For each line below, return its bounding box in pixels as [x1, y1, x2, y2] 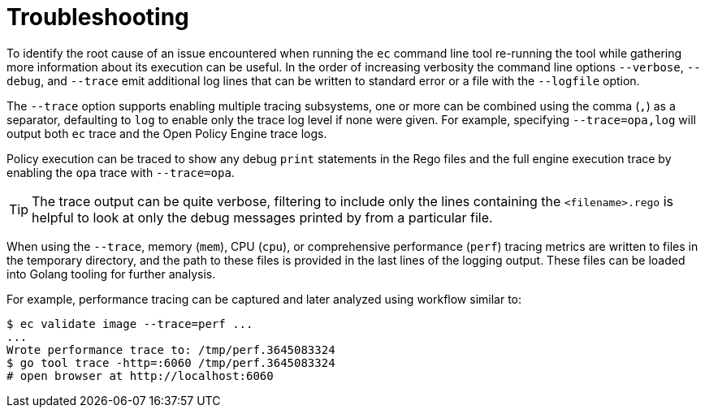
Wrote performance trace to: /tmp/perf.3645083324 [6, 343, 335, 356]
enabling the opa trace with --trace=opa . [6, 165, 235, 179]
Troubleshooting [6, 3, 189, 31]
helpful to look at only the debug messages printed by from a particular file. [32, 209, 493, 226]
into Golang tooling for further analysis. [6, 266, 216, 281]
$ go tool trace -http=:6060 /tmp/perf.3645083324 [6, 356, 335, 369]
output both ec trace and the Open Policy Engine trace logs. [6, 126, 327, 140]
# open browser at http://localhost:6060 [6, 369, 274, 382]
